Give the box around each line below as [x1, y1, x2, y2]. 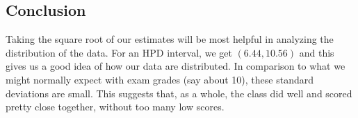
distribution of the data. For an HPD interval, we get [6, 45, 232, 59]
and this [299, 45, 334, 59]
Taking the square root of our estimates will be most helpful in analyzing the [6, 32, 334, 46]
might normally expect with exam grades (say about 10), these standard [6, 72, 314, 86]
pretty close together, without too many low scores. [6, 99, 225, 114]
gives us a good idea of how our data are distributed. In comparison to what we [6, 59, 345, 73]
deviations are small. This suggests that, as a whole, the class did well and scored [6, 86, 352, 100]
